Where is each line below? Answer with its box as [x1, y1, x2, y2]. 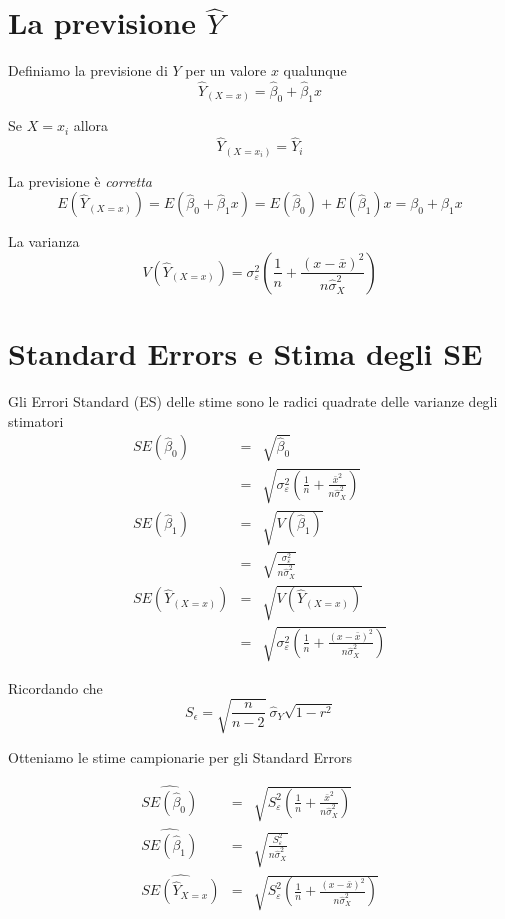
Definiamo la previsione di [8, 60, 168, 81]
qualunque [283, 60, 347, 81]
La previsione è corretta [8, 170, 153, 191]
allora [73, 115, 109, 136]
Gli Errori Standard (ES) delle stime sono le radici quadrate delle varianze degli [8, 391, 498, 412]
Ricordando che [8, 677, 103, 698]
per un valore [185, 60, 267, 81]
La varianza [8, 231, 80, 252]
